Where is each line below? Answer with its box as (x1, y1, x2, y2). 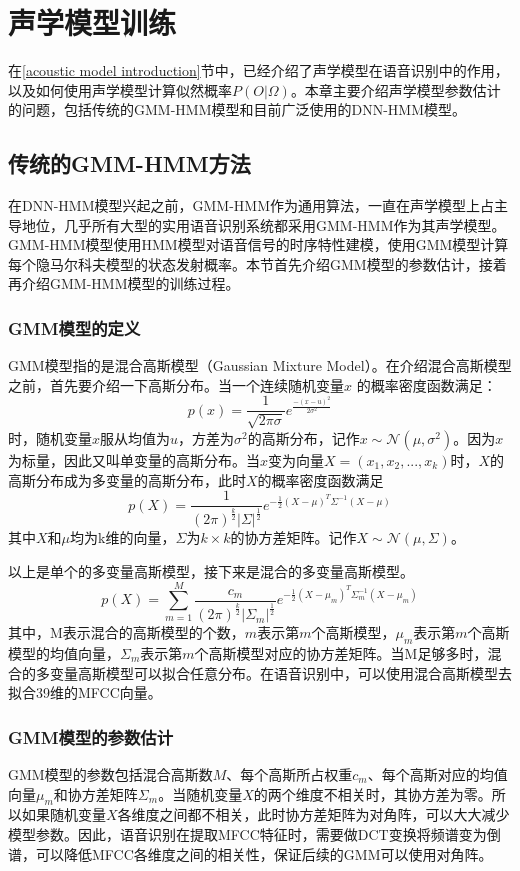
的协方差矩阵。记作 (230, 527, 357, 548)
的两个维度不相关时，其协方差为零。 (253, 783, 492, 804)
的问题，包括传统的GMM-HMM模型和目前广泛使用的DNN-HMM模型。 (8, 99, 467, 120)
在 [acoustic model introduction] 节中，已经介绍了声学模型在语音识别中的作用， (8, 60, 509, 81)
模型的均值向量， (8, 642, 120, 663)
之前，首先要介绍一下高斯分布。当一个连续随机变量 (8, 374, 344, 395)
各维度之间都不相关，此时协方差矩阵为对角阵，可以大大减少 (117, 804, 510, 825)
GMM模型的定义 (8, 316, 141, 340)
